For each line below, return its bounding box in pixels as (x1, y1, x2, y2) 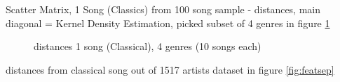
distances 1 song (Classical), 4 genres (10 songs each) (34, 39, 261, 54)
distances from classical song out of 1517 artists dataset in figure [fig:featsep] (6, 62, 334, 76)
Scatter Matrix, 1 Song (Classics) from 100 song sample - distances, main (6, 2, 321, 16)
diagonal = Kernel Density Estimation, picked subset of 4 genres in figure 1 (6, 15, 330, 30)
